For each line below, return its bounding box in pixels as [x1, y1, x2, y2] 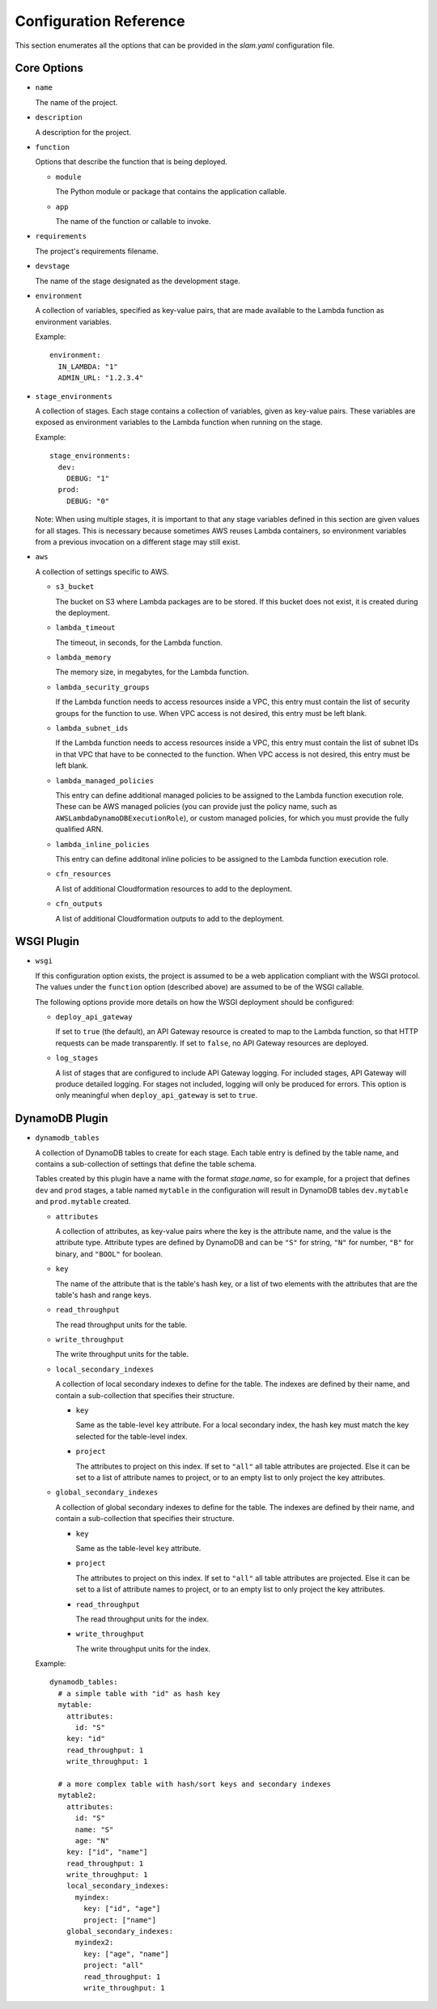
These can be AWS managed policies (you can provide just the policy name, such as [55, 802, 337, 812]
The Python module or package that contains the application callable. [55, 187, 287, 197]
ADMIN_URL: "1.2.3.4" [57, 373, 144, 383]
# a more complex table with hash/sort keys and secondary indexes [57, 1779, 332, 1788]
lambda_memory [55, 653, 112, 663]
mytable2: [57, 1791, 97, 1800]
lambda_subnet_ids [55, 724, 129, 733]
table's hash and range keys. [55, 1290, 151, 1299]
